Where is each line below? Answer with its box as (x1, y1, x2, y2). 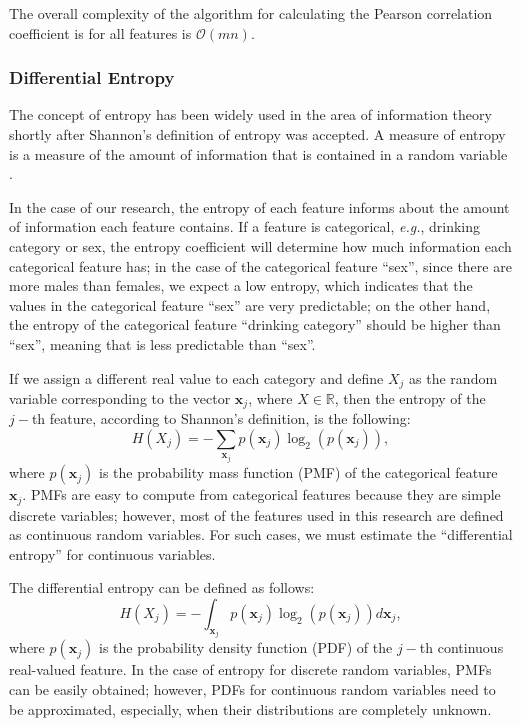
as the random (409, 367, 498, 388)
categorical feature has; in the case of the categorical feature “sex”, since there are (9, 255, 512, 276)
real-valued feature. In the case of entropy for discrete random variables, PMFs (9, 659, 492, 680)
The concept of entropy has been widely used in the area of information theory (9, 104, 492, 125)
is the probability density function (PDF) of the (98, 637, 393, 658)
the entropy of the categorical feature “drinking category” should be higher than (9, 314, 501, 335)
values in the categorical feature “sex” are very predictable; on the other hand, (9, 294, 491, 315)
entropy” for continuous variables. (9, 543, 216, 564)
